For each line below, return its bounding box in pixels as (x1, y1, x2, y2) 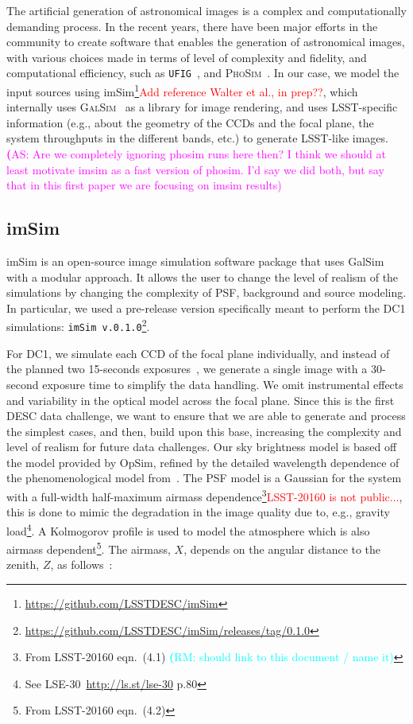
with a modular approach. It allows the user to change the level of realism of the (6, 268, 399, 285)
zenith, (6, 556, 40, 573)
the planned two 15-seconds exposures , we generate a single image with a (6, 360, 368, 377)
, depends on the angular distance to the (183, 540, 381, 557)
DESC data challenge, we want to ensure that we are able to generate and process (6, 407, 406, 424)
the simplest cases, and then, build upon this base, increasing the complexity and (6, 422, 402, 439)
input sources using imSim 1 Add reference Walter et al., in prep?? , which (6, 81, 358, 99)
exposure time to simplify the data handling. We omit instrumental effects (42, 376, 403, 392)
